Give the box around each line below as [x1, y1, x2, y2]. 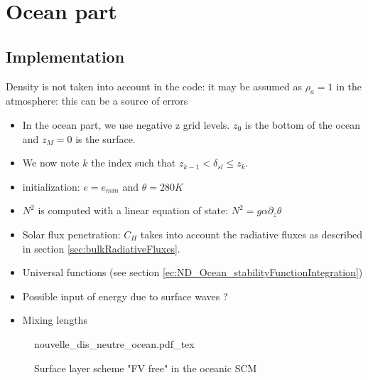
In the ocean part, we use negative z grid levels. [22, 117, 230, 132]
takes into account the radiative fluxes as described [140, 226, 363, 241]
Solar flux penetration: [22, 226, 121, 241]
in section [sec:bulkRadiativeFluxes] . [22, 241, 180, 255]
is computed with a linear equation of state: [38, 203, 229, 218]
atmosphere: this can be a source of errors [6, 93, 188, 108]
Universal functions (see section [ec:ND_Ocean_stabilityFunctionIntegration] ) [22, 265, 363, 280]
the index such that [91, 155, 176, 170]
